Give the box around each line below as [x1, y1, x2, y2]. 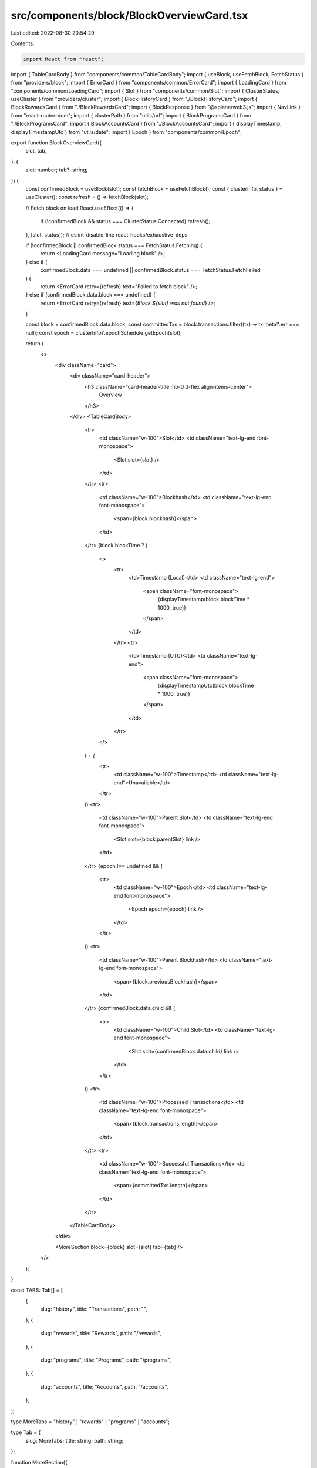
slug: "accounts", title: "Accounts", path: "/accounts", [40, 1383, 168, 1390]
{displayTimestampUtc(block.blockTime [157, 682, 254, 689]
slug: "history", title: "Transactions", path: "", [40, 1305, 147, 1312]
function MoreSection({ [11, 1459, 68, 1466]
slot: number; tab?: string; [25, 166, 88, 173]
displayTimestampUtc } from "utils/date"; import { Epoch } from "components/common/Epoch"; [11, 128, 242, 135]
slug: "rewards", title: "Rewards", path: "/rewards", [40, 1330, 161, 1337]
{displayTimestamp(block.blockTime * [157, 596, 249, 603]
